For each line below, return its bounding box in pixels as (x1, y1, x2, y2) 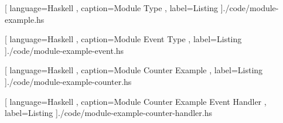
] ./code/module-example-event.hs (5, 44, 124, 56)
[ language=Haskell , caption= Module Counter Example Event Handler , (5, 95, 267, 107)
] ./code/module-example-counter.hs (5, 75, 132, 87)
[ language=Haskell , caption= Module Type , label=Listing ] (5, 2, 223, 13)
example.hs (5, 13, 45, 25)
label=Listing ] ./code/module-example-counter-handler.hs (5, 107, 212, 119)
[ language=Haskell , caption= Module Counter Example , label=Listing (5, 64, 263, 76)
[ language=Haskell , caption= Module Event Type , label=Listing (5, 33, 242, 45)
